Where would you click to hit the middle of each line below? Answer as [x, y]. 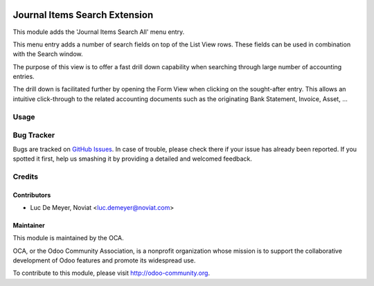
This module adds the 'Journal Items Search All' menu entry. [99, 32]
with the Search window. [48, 54]
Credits [25, 177]
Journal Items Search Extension [83, 15]
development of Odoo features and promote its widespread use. [104, 260]
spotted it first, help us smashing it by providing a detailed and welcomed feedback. [132, 159]
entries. [24, 77]
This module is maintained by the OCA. [68, 238]
